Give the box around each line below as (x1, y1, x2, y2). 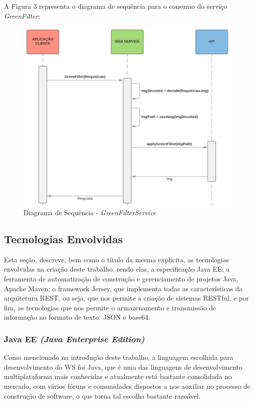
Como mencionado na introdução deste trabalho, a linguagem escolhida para (4, 352, 233, 362)
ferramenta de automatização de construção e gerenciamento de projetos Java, (4, 273, 238, 283)
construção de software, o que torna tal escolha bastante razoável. (4, 390, 201, 401)
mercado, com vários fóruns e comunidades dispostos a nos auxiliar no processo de (4, 380, 251, 391)
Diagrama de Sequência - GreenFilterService (23, 207, 156, 217)
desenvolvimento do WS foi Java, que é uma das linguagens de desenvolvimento (4, 361, 242, 372)
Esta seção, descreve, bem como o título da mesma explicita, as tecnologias (4, 254, 229, 264)
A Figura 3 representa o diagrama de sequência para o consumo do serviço (4, 1, 228, 11)
